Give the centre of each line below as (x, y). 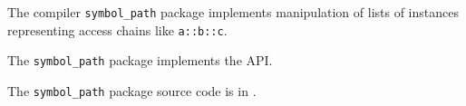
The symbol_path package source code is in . (132, 90)
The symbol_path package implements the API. (140, 60)
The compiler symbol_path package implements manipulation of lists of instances (233, 12)
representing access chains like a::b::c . (117, 29)
